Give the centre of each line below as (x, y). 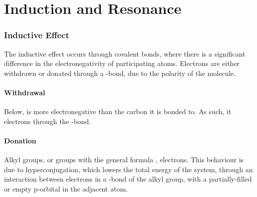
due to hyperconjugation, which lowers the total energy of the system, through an (128, 169)
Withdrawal (25, 92)
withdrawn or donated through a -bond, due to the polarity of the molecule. (120, 73)
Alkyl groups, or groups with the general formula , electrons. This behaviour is (124, 160)
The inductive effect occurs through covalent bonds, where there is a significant (125, 53)
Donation (20, 140)
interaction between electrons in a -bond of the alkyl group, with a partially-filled (128, 179)
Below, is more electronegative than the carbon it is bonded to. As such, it (118, 111)
